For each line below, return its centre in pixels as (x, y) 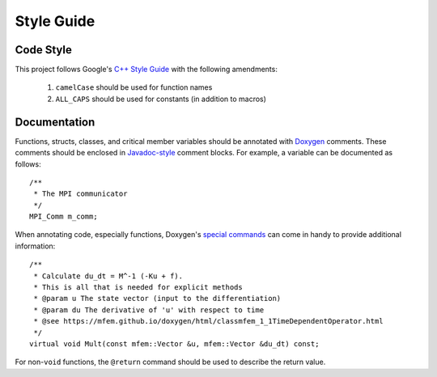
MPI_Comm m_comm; (64, 217)
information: (35, 246)
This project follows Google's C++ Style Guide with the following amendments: (146, 70)
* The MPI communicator (81, 194)
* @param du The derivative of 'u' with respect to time (149, 310)
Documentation (55, 122)
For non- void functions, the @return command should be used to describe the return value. (170, 362)
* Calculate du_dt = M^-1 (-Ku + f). (108, 276)
